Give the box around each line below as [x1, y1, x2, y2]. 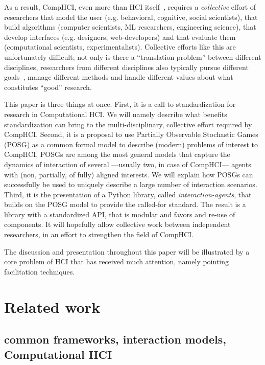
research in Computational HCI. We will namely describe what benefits [4, 108, 227, 119]
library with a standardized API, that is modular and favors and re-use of [4, 209, 235, 219]
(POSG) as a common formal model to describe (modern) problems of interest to [4, 139, 258, 149]
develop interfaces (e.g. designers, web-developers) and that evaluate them [4, 31, 236, 42]
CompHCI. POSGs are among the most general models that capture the [4, 149, 230, 159]
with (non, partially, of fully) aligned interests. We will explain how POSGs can [4, 169, 253, 179]
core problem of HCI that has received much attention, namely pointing [4, 256, 229, 267]
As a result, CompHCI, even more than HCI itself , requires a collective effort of [4, 2, 256, 12]
